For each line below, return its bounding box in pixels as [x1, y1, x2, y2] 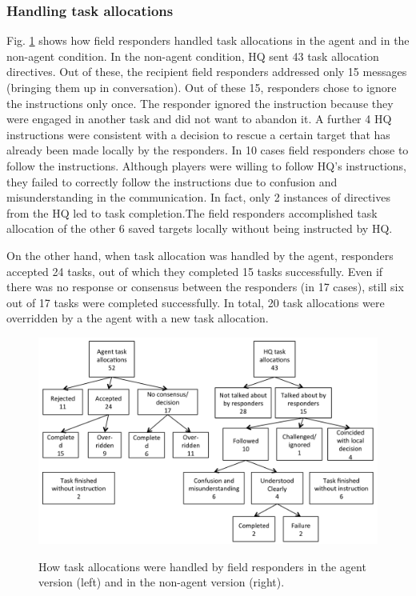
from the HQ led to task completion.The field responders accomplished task [6, 204, 378, 221]
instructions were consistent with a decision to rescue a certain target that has [6, 126, 390, 142]
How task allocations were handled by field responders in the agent [38, 558, 366, 574]
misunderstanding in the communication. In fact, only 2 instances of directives [6, 189, 390, 206]
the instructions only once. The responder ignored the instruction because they [6, 94, 394, 111]
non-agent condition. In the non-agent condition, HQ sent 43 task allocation [6, 47, 379, 64]
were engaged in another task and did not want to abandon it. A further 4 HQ [6, 110, 392, 127]
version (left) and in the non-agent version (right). [38, 574, 285, 590]
